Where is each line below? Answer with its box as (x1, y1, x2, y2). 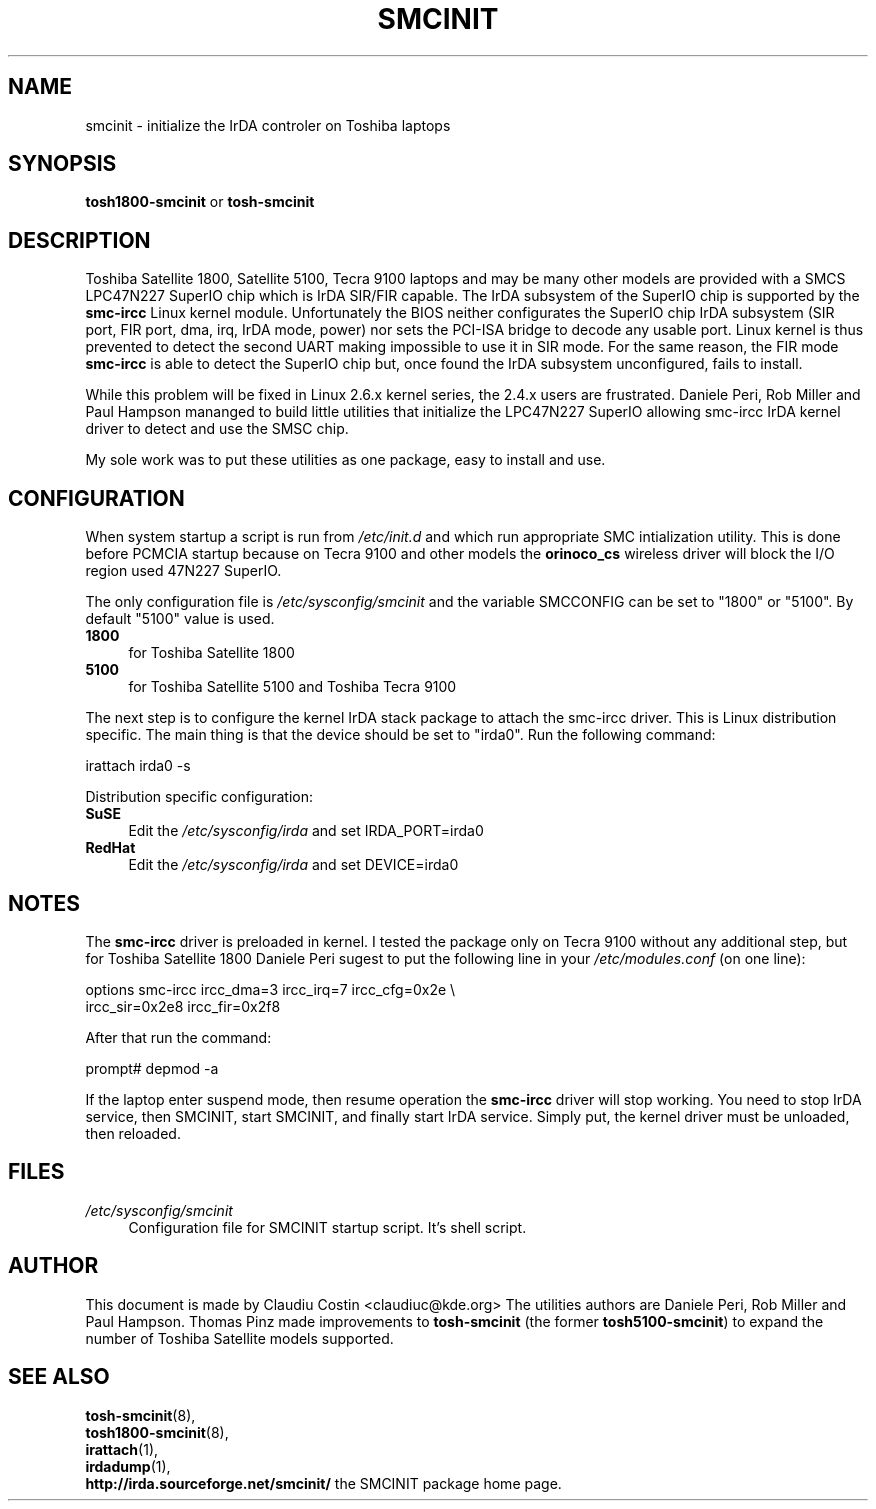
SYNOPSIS (8, 151, 117, 177)
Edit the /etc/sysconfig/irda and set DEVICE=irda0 (128, 856, 459, 874)
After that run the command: (85, 1028, 272, 1046)
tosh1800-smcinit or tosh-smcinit (85, 193, 315, 211)
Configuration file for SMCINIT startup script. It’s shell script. (128, 1218, 527, 1236)
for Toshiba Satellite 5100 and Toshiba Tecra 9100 (128, 678, 457, 696)
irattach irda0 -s (85, 757, 191, 775)
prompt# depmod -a (85, 1059, 219, 1077)
